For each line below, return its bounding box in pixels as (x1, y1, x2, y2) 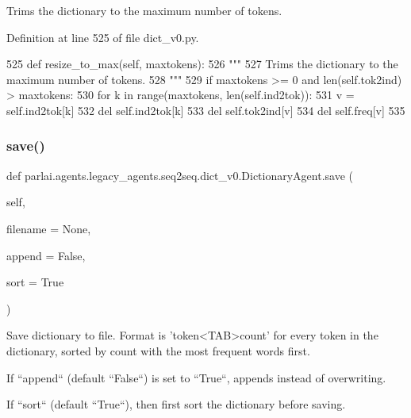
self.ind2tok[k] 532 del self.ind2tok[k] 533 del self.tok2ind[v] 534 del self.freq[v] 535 (6, 102, 405, 118)
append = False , (6, 247, 86, 263)
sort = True (6, 274, 64, 290)
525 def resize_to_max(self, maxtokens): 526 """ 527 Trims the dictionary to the (6, 56, 398, 72)
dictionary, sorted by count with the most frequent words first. (6, 342, 310, 359)
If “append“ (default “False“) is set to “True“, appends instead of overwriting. (6, 369, 386, 385)
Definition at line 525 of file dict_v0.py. (6, 29, 199, 45)
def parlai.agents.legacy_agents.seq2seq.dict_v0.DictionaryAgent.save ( (6, 167, 353, 183)
